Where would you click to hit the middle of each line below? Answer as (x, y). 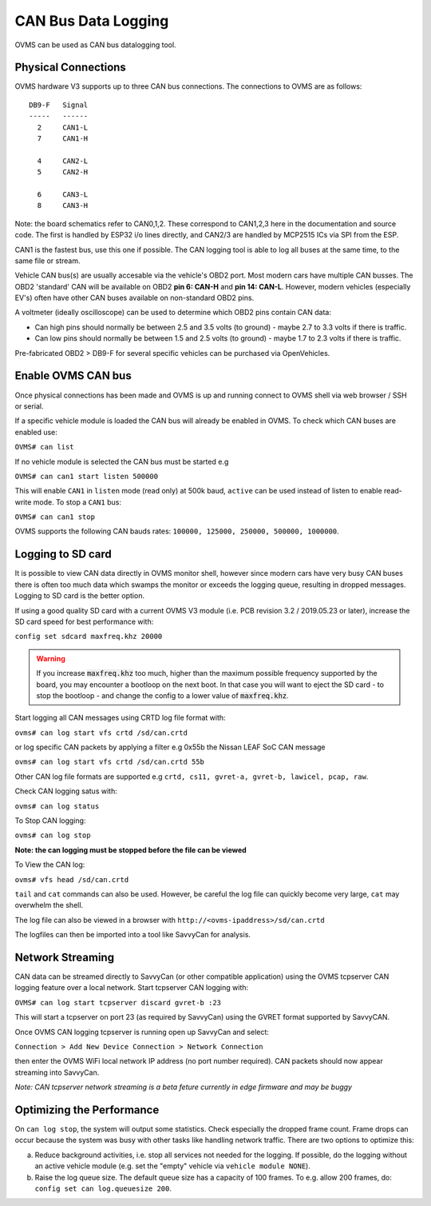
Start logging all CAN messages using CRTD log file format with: (121, 718)
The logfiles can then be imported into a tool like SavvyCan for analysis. (133, 935)
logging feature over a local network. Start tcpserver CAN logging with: (132, 988)
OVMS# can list (45, 447)
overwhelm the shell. (49, 905)
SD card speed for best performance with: (84, 621)
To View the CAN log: (50, 865)
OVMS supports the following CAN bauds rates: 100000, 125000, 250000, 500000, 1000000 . (177, 531)
